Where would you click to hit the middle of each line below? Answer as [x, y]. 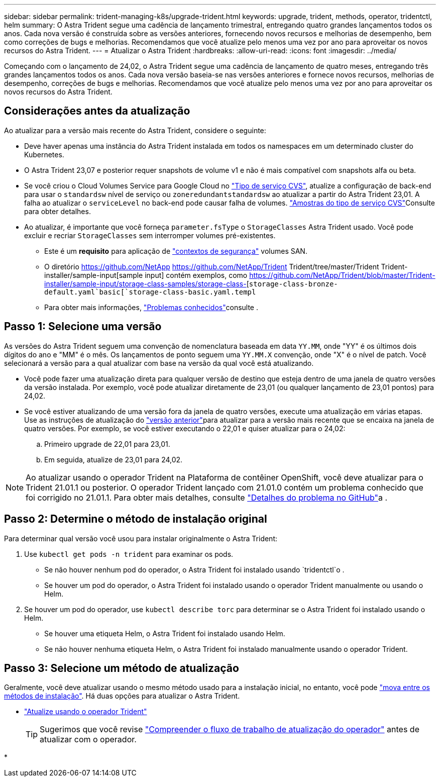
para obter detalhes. [58, 211]
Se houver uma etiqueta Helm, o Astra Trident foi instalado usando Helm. [165, 633]
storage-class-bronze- [293, 284]
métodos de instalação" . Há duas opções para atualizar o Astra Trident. [122, 696]
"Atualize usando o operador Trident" [86, 712]
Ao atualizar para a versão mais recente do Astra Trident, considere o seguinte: [135, 130]
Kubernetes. [44, 154]
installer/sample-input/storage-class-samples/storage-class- [145, 283]
